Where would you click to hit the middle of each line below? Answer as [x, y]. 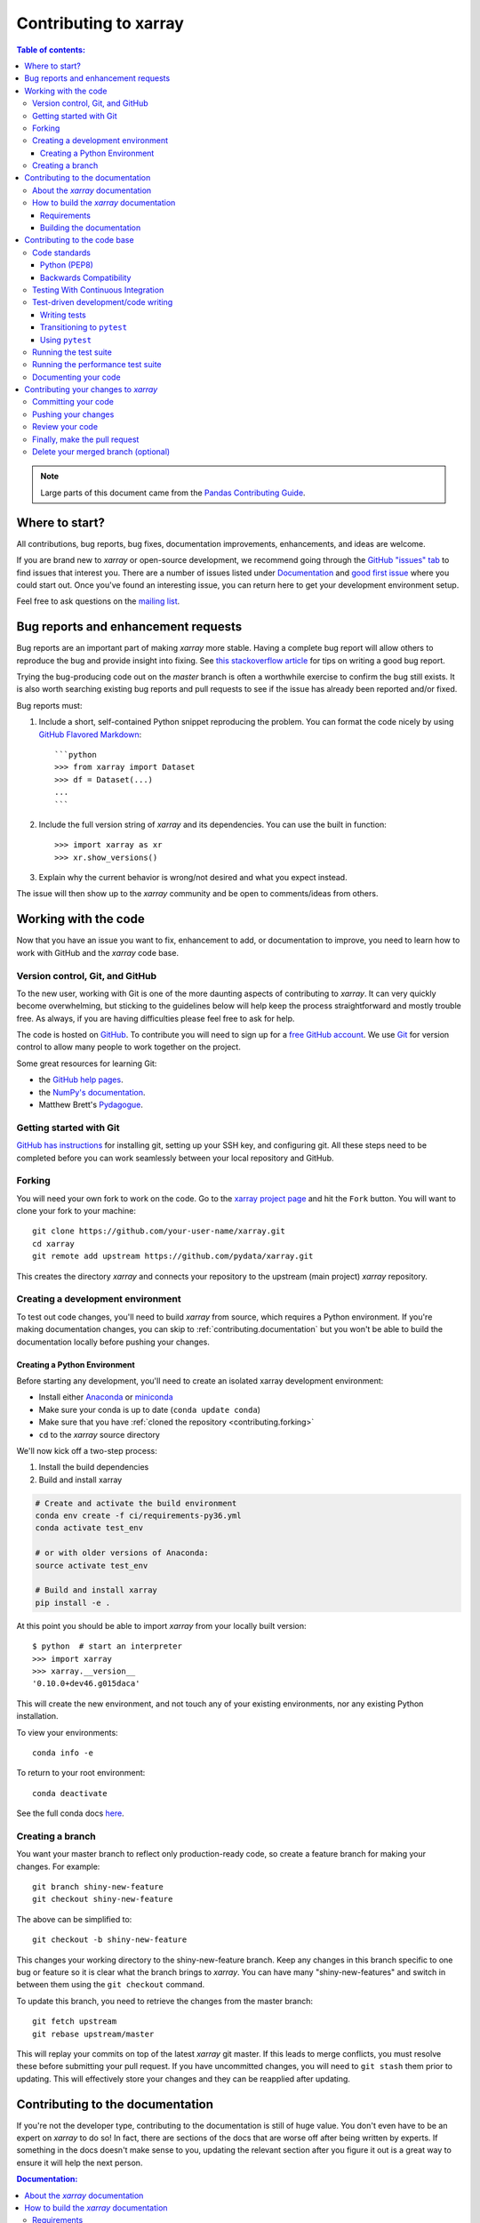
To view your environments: [68, 1732]
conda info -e [63, 1753]
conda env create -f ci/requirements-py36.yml [138, 1516]
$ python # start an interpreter [107, 1646]
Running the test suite [72, 352]
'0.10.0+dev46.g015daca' [86, 1684]
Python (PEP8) [67, 265]
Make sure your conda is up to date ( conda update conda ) [150, 1409]
